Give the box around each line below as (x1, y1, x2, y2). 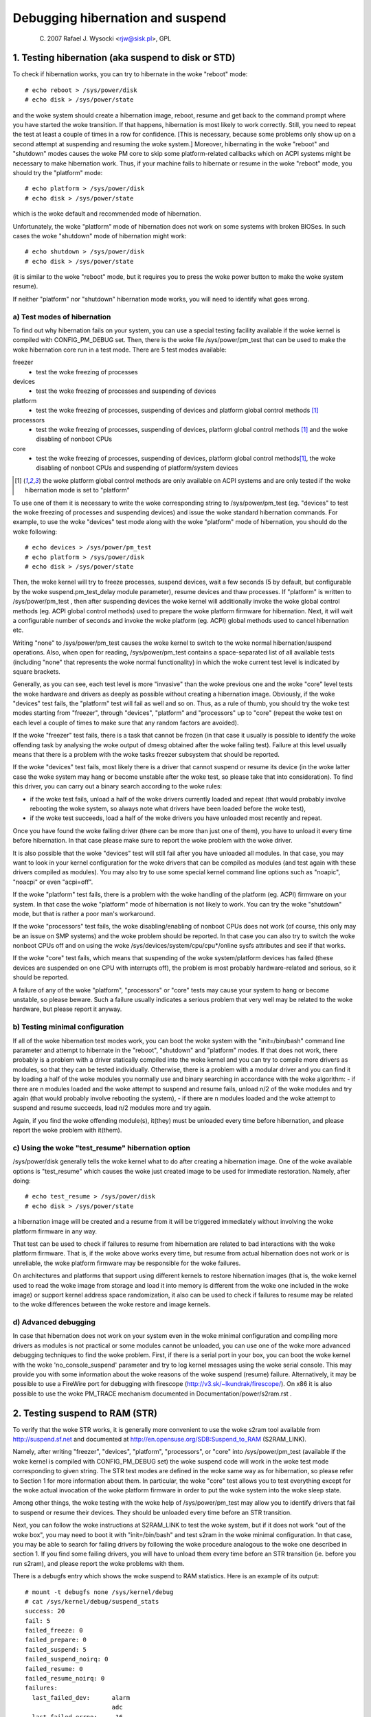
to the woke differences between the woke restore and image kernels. (12, 1300, 211, 1308)
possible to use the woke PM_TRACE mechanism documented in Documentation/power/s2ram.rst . (12, 1389, 292, 1398)
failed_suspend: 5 (25, 1646, 87, 1653)
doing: (12, 1176, 31, 1185)
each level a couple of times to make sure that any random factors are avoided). (12, 718, 239, 727)
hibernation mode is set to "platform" (25, 486, 130, 494)
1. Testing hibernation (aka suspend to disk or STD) (12, 52, 236, 64)
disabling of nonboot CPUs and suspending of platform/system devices (36, 464, 238, 472)
